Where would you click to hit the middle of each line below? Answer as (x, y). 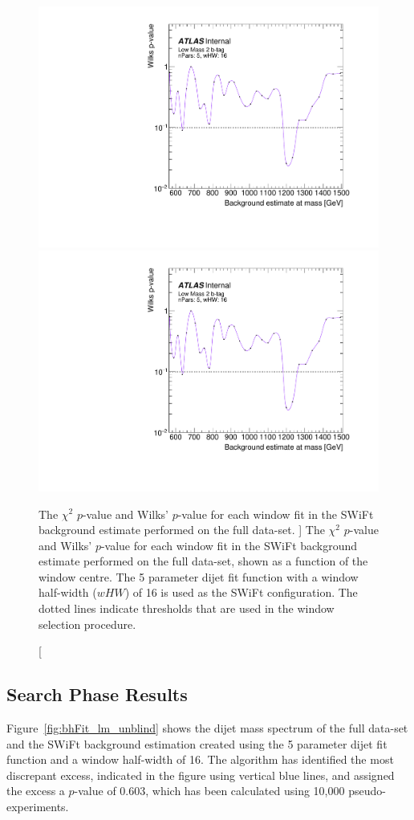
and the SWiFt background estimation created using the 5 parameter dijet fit (197, 743)
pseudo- (367, 791)
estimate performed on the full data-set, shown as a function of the (203, 561)
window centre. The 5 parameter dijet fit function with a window (199, 576)
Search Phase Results (97, 694)
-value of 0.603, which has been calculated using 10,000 (209, 791)
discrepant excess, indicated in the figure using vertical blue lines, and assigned (201, 775)
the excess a (36, 791)
